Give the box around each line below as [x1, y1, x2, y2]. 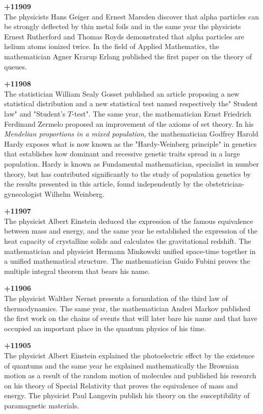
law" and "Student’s [4, 108, 66, 119]
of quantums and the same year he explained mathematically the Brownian [4, 360, 239, 371]
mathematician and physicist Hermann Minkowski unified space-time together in [4, 245, 256, 256]
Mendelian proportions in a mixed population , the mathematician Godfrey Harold [4, 128, 258, 139]
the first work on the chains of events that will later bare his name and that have [4, 313, 257, 324]
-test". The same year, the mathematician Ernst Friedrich [72, 108, 251, 119]
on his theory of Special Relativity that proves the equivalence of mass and [4, 380, 238, 390]
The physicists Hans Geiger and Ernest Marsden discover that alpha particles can [4, 11, 259, 21]
